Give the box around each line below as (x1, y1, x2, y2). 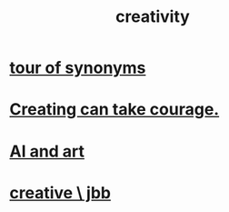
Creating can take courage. (9, 99, 220, 120)
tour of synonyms (9, 57, 146, 78)
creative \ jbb (9, 182, 112, 203)
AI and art (9, 141, 85, 161)
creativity (114, 6, 191, 27)
